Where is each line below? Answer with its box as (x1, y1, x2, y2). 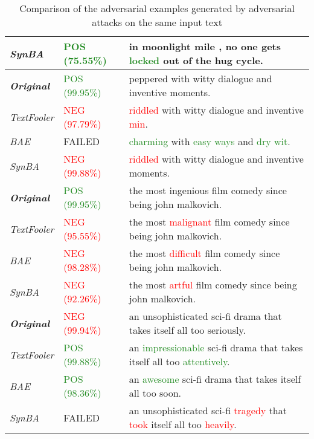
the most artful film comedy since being (129, 278, 297, 291)
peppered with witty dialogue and (129, 71, 272, 85)
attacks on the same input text (92, 15, 222, 29)
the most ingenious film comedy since (129, 183, 287, 197)
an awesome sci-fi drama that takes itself (129, 372, 301, 386)
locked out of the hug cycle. (129, 53, 263, 67)
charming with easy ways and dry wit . (129, 134, 290, 148)
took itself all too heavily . (129, 417, 237, 431)
